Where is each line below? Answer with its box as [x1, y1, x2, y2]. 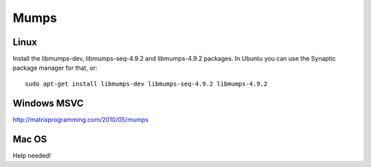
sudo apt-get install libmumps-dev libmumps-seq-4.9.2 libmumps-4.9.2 [25, 79, 268, 88]
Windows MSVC [12, 97, 84, 109]
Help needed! [12, 151, 52, 159]
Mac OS [12, 133, 47, 145]
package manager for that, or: [12, 64, 98, 72]
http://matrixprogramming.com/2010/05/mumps [12, 115, 149, 123]
